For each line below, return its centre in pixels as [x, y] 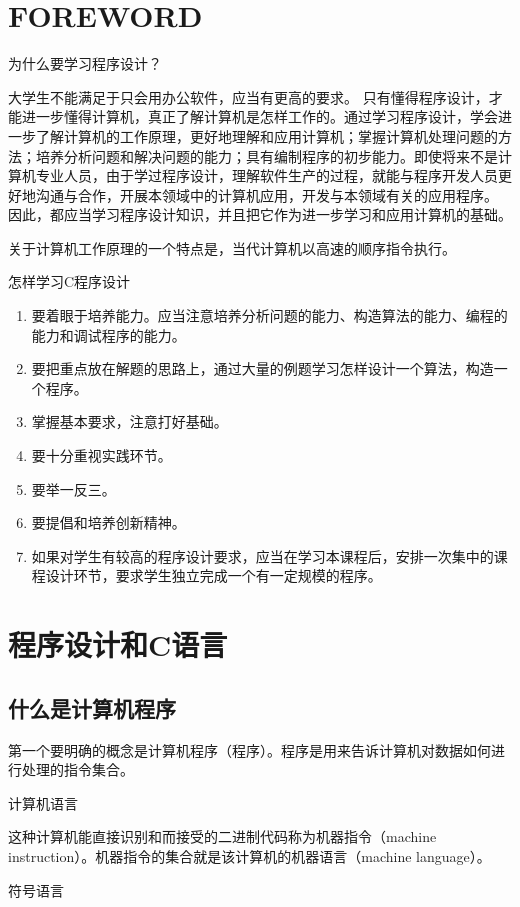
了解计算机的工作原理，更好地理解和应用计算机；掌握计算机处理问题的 [266, 135]
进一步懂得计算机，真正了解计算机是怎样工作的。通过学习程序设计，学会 [259, 116]
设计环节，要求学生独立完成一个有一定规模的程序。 [213, 575]
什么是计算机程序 [92, 707]
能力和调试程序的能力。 [108, 334]
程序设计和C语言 [118, 644]
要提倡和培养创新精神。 [108, 522]
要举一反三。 [73, 488]
